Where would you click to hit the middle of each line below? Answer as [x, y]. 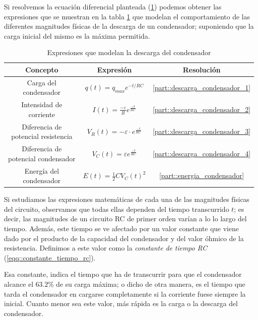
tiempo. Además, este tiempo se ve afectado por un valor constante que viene [122, 228]
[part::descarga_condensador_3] [201, 131]
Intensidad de [42, 104]
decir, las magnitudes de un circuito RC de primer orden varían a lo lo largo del [126, 219]
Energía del [42, 170]
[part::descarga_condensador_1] [201, 87]
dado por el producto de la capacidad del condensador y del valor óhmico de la [124, 238]
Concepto [42, 69]
